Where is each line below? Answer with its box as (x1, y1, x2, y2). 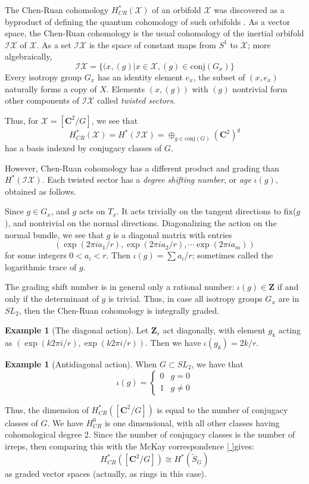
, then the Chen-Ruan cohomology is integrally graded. (18, 304, 220, 316)
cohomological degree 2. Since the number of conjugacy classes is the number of (5, 428, 295, 441)
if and (277, 280, 299, 293)
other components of (5, 94, 79, 107)
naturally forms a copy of (5, 82, 97, 95)
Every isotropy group (5, 70, 82, 83)
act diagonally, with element (163, 324, 266, 336)
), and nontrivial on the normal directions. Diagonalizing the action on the (5, 217, 277, 229)
